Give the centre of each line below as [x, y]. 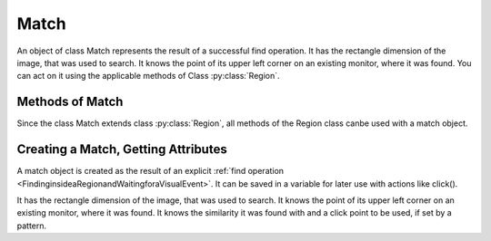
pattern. [32, 226]
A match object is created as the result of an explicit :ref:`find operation [150, 171]
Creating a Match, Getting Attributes [122, 149]
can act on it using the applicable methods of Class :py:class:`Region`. [149, 76]
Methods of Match [70, 102]
